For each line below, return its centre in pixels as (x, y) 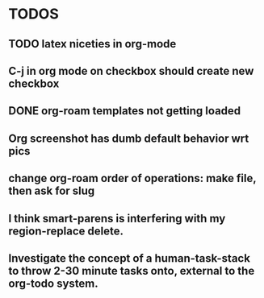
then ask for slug (52, 191)
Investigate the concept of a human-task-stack (129, 258)
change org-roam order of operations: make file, (132, 178)
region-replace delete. (66, 231)
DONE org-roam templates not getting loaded (125, 111)
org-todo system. (53, 283)
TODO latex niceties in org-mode (92, 44)
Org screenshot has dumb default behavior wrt (129, 138)
